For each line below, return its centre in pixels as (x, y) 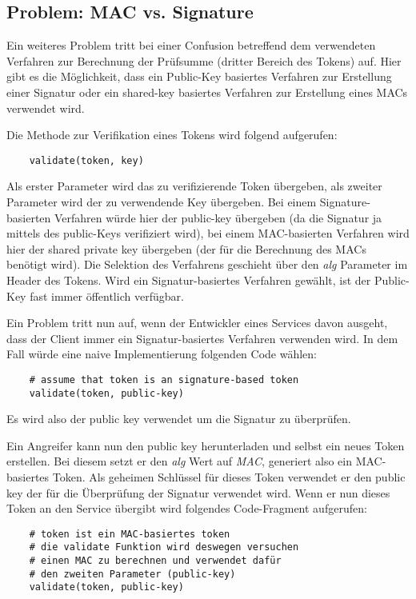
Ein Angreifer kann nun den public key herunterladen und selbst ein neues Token (206, 445)
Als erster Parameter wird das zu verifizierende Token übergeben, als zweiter (194, 186)
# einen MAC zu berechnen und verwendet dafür (155, 561)
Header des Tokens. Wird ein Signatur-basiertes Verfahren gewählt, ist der (189, 280)
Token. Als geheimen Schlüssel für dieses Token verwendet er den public (229, 477)
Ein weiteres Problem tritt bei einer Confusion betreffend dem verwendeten (191, 45)
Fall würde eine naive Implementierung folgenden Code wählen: (162, 354)
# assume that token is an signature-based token (164, 379)
